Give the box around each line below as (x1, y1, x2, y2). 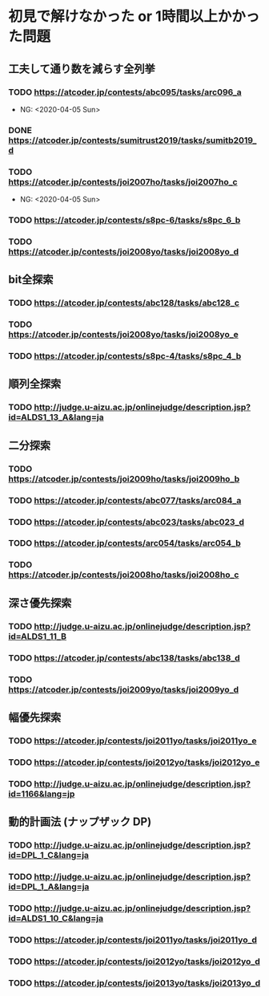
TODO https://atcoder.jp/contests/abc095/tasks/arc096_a (8, 86, 242, 97)
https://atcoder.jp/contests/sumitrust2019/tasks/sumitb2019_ (8, 134, 257, 145)
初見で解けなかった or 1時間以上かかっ (8, 7, 260, 26)
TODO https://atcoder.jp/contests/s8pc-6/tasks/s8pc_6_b (8, 214, 241, 226)
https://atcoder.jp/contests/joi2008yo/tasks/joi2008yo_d (8, 246, 239, 257)
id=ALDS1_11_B (8, 631, 66, 642)
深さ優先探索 (8, 596, 72, 610)
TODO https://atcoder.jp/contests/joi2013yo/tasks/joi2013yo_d (8, 977, 261, 988)
